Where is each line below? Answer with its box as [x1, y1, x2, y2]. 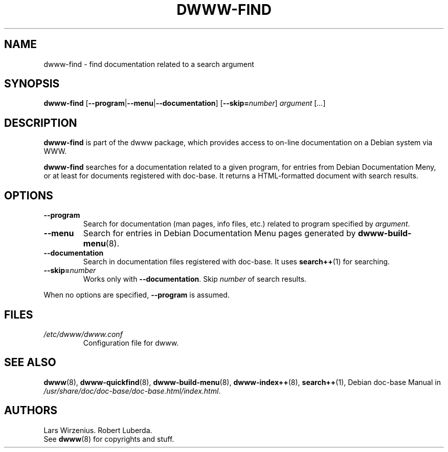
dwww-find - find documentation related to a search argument [43, 59, 254, 69]
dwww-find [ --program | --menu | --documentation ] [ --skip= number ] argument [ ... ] [43, 99, 326, 108]
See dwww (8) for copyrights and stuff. [43, 434, 174, 443]
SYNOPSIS [4, 77, 60, 91]
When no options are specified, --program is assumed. [43, 290, 230, 300]
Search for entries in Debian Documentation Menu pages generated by [83, 228, 356, 239]
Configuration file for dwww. [83, 338, 179, 347]
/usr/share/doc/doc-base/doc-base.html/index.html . [43, 386, 221, 395]
